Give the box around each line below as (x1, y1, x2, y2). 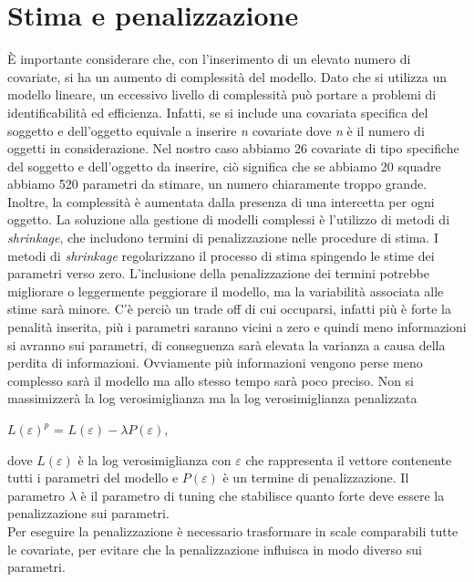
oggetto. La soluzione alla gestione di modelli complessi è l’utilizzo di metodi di (7, 210, 450, 229)
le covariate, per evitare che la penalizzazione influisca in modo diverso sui (7, 539, 422, 558)
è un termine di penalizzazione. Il (222, 468, 409, 487)
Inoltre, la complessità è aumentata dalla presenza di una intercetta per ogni (7, 192, 435, 211)
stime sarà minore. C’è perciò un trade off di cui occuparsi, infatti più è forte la (7, 299, 451, 318)
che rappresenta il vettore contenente (245, 450, 452, 469)
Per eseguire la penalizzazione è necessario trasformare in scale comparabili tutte (7, 521, 459, 540)
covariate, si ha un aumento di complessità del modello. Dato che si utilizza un (7, 67, 447, 86)
